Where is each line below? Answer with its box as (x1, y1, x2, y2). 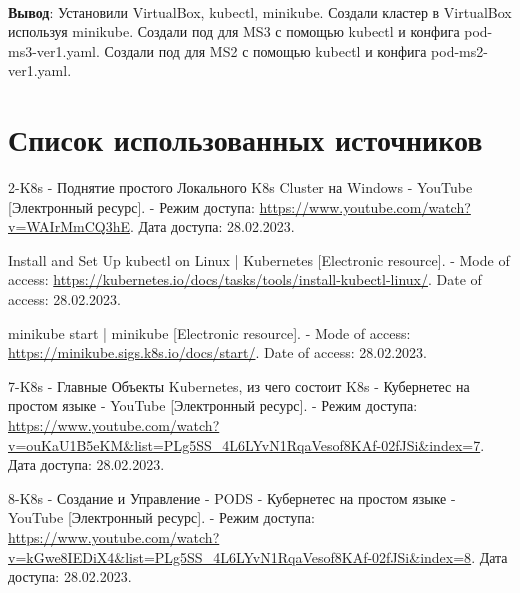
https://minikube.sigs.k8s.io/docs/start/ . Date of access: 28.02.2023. (8, 342, 427, 363)
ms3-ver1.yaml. (8, 40, 100, 61)
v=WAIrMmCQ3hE (8, 216, 130, 237)
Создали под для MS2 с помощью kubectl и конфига (104, 40, 427, 61)
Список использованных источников (8, 119, 483, 160)
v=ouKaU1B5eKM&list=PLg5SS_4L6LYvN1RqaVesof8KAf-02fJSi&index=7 (8, 434, 481, 455)
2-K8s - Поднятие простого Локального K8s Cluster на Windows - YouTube (8, 177, 473, 198)
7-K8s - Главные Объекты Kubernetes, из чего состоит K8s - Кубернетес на (8, 375, 470, 396)
